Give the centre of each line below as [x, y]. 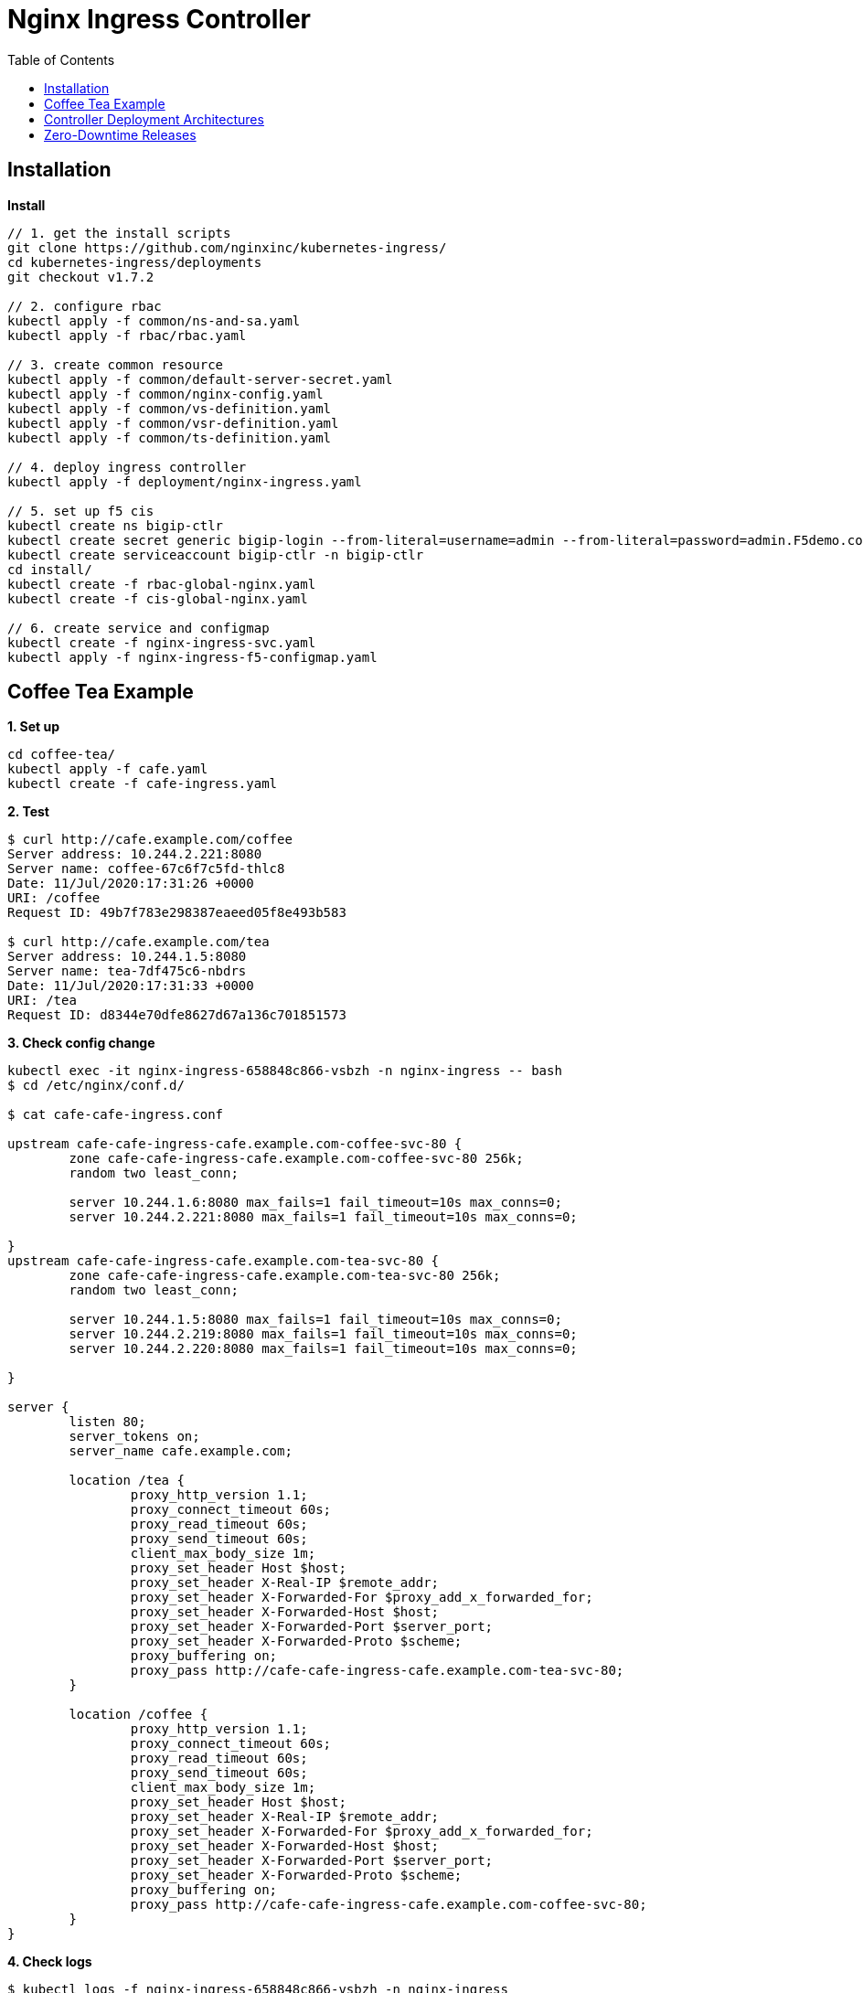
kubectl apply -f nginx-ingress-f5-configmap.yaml [192, 657]
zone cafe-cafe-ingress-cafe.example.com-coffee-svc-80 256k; [296, 1159]
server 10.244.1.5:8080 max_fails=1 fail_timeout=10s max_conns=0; [315, 1320]
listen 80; [107, 1422]
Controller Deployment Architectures [154, 119]
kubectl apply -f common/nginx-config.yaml [165, 394]
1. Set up [34, 727]
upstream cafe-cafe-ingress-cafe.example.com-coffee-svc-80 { [235, 1144]
